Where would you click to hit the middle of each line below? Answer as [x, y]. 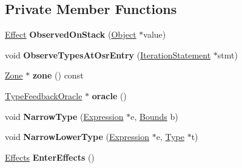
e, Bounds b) [154, 116]
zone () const [58, 75]
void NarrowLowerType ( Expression [77, 137]
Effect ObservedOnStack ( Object [71, 34]
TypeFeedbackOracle [44, 95]
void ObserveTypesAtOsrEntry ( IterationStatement [108, 54]
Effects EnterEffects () [50, 157]
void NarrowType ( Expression [64, 116]
